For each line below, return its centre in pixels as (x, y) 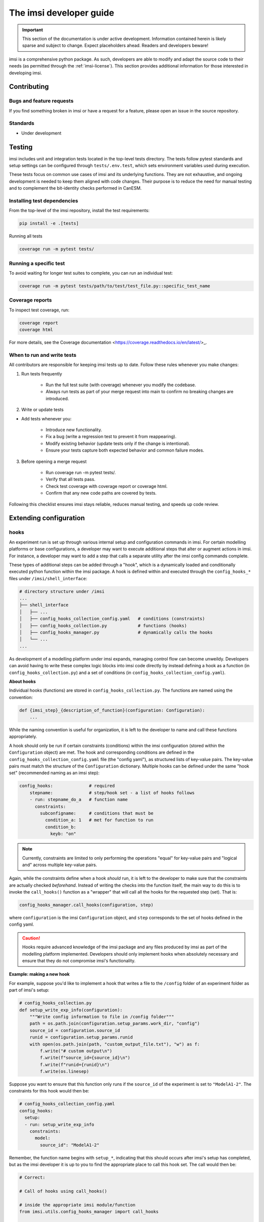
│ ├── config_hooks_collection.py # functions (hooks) (103, 625)
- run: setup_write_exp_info (60, 1124)
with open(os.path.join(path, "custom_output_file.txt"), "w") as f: (115, 1044)
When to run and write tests (43, 355)
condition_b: (61, 827)
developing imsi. (26, 73)
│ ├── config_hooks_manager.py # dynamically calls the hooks (116, 632)
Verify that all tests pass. (70, 480)
